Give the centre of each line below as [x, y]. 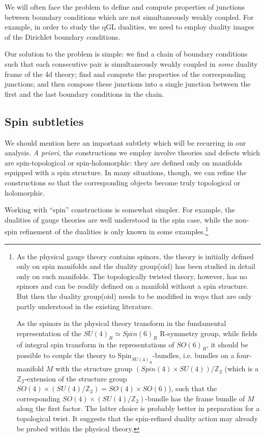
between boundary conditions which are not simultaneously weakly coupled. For [129, 17]
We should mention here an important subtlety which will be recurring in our [125, 142]
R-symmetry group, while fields [209, 333]
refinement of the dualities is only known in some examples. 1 [114, 230]
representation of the [49, 333]
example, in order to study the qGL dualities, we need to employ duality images [129, 27]
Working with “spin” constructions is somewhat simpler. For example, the [120, 210]
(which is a [242, 368]
